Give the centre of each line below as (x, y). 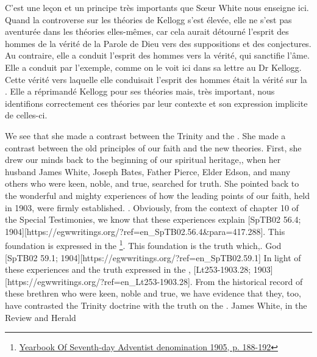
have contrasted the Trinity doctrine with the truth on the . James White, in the (156, 305)
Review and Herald (41, 317)
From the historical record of (249, 281)
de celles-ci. (26, 115)
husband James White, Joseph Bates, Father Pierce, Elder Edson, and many (148, 171)
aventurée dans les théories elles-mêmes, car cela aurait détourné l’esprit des (147, 31)
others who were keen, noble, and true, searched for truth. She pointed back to (152, 183)
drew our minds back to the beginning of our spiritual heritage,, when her (143, 160)
